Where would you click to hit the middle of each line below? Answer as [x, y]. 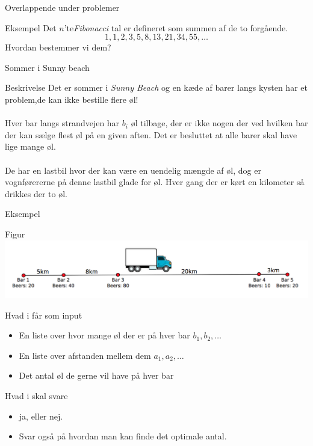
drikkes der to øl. [36, 193]
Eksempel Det [31, 27]
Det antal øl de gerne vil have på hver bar [96, 375]
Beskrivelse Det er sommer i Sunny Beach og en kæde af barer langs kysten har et [156, 87]
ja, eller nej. [41, 416]
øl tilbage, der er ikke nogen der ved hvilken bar [219, 123]
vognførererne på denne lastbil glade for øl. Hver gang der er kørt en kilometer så [155, 182]
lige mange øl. [30, 146]
